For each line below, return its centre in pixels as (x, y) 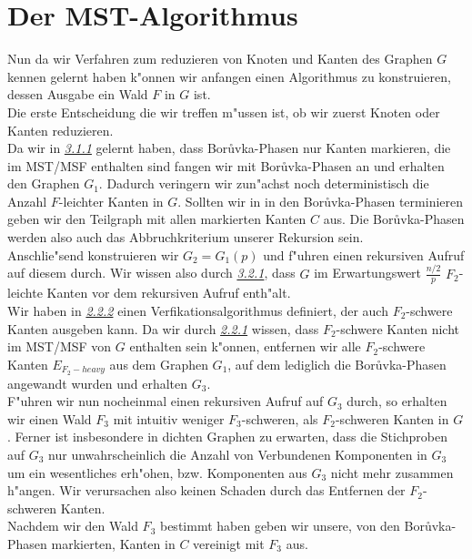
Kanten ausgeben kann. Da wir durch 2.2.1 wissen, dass (163, 328)
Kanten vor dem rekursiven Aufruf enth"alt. (169, 293)
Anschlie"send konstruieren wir (93, 254)
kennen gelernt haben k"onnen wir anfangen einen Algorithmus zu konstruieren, (229, 76)
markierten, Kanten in (113, 543)
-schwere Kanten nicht (398, 328)
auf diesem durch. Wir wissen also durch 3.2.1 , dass (151, 273)
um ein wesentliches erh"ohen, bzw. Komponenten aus (157, 472)
